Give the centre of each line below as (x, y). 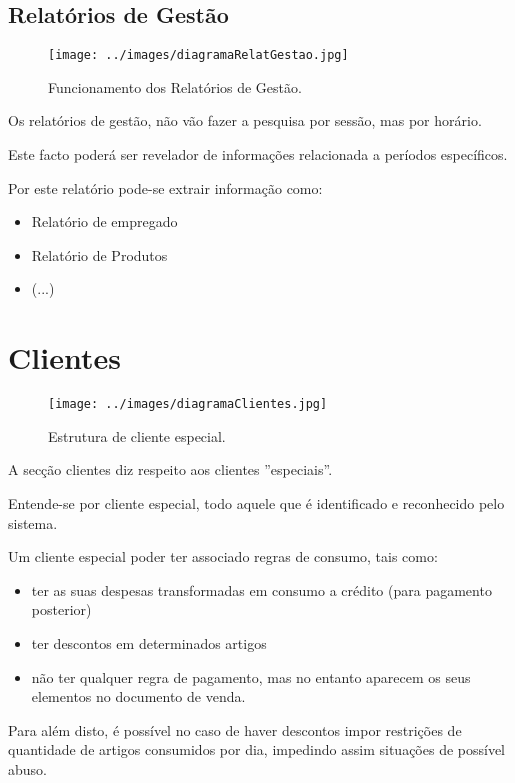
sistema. (33, 522)
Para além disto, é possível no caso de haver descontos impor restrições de (235, 729)
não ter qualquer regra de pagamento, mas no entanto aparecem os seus (251, 676)
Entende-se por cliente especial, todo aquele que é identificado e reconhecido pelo (256, 502)
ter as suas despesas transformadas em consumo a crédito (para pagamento (261, 589)
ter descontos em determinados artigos (149, 642)
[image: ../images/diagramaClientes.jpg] (188, 404)
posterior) (61, 609)
